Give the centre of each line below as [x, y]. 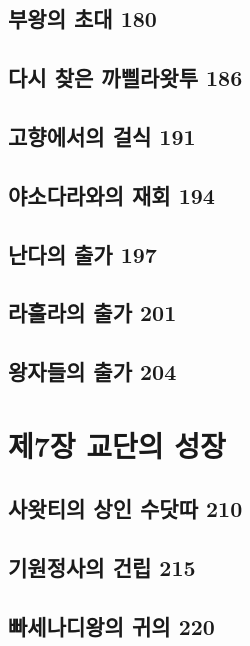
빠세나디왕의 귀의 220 [111, 625]
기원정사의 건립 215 [102, 567]
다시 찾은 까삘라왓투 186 [125, 77]
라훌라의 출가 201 [92, 312]
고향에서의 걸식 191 [102, 135]
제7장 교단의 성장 [117, 444]
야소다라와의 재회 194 [111, 194]
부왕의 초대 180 [82, 18]
